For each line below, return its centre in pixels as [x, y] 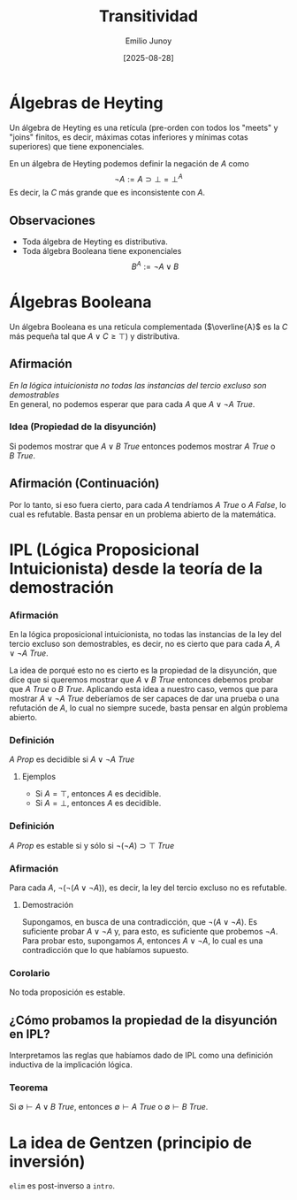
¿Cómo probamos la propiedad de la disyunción [143, 1020]
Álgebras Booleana [80, 302]
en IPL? [30, 1034]
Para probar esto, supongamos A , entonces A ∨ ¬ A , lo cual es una [142, 941]
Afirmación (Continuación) [84, 484]
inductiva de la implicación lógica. [71, 1065]
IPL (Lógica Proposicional [104, 550]
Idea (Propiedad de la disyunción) [83, 427]
